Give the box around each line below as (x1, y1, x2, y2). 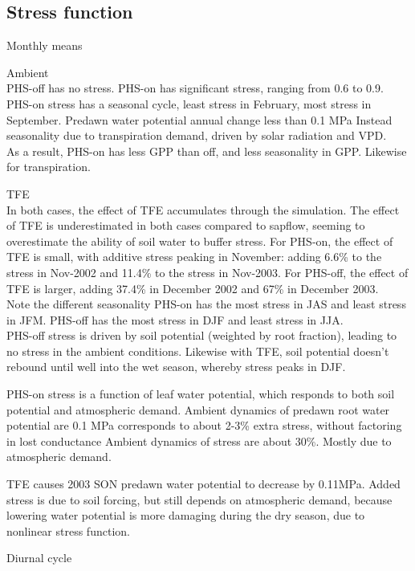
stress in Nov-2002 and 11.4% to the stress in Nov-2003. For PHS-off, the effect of (6, 263, 409, 280)
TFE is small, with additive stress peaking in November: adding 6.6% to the (6, 248, 382, 265)
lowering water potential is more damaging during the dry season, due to (6, 507, 365, 524)
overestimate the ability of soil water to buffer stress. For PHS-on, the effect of (6, 232, 393, 249)
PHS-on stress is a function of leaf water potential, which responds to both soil (6, 385, 395, 402)
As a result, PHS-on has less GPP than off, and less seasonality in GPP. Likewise (6, 142, 407, 159)
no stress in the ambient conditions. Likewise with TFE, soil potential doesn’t (6, 342, 389, 359)
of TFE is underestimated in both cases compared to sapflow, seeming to (6, 217, 365, 234)
